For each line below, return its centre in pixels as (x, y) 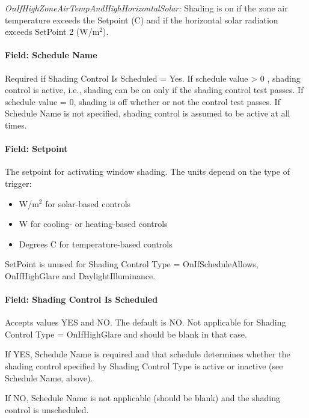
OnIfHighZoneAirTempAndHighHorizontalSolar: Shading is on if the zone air (146, 8)
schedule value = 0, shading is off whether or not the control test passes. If (142, 101)
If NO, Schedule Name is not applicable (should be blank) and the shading (142, 398)
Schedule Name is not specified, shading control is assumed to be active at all (148, 113)
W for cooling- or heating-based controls (93, 224)
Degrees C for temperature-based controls (96, 244)
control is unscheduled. (47, 409)
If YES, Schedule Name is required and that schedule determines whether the (148, 354)
